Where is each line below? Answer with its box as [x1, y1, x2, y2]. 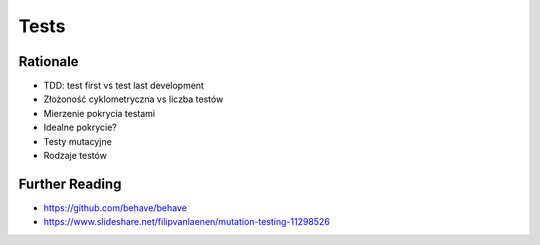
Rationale [18, 53, 79, 70]
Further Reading [18, 175, 122, 192]
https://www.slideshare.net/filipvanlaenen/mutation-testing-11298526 [43, 216, 330, 228]
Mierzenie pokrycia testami [43, 107, 156, 119]
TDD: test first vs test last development [43, 80, 205, 92]
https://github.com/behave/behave [43, 201, 187, 214]
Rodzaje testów [43, 150, 107, 162]
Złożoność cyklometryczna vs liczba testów [43, 93, 224, 105]
